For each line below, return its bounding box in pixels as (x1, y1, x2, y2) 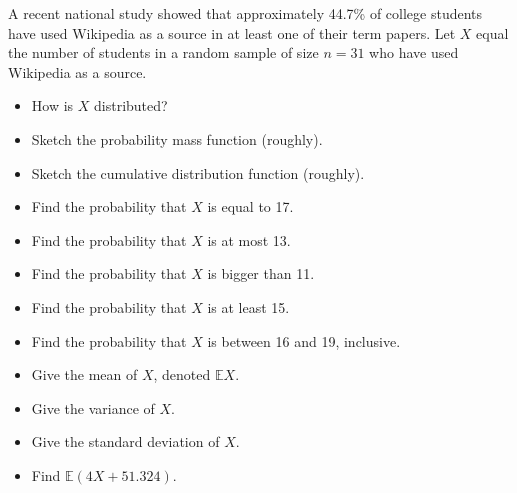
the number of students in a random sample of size (8, 42, 319, 63)
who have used (369, 42, 459, 63)
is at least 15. (207, 296, 290, 317)
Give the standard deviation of (31, 431, 220, 452)
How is (31, 95, 74, 116)
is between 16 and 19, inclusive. (207, 330, 401, 351)
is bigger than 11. (207, 263, 315, 284)
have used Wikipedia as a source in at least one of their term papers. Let (8, 22, 456, 43)
